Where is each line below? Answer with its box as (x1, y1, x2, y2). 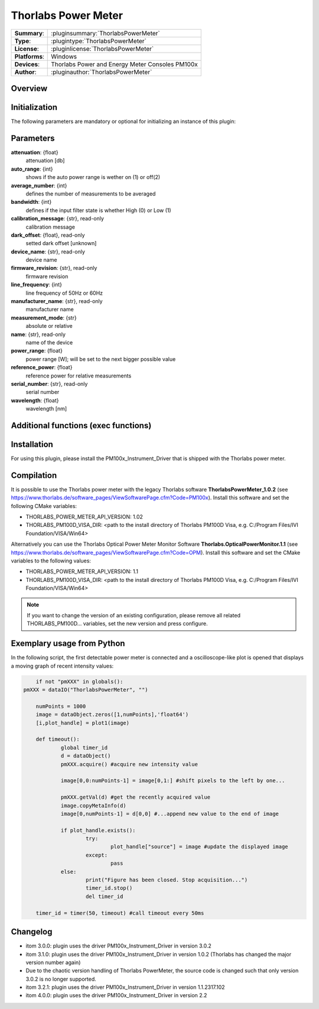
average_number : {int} (11, 182, 67, 189)
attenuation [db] (25, 157, 65, 164)
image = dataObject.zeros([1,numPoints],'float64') (35, 711, 189, 718)
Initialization (11, 102, 58, 112)
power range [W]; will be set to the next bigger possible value (25, 355, 176, 363)
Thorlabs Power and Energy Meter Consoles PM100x (51, 60, 198, 68)
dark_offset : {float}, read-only (11, 231, 85, 239)
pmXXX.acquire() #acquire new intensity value (60, 761, 198, 767)
